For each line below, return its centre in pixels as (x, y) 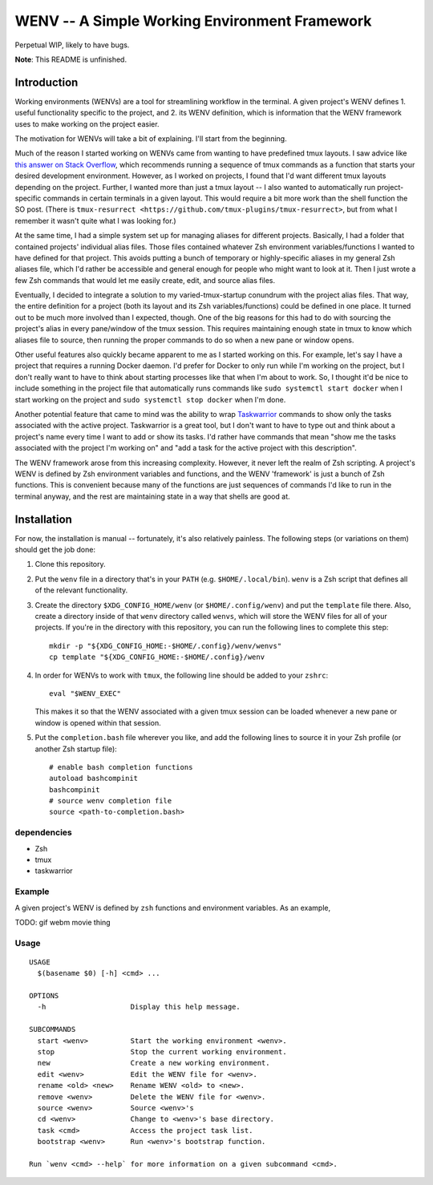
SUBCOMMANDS (53, 1029)
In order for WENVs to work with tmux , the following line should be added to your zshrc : (182, 675)
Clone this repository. (70, 564)
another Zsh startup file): (76, 749)
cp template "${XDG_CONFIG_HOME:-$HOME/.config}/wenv (157, 657)
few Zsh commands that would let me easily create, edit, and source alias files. (145, 280)
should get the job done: (55, 550)
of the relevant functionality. (81, 590)
